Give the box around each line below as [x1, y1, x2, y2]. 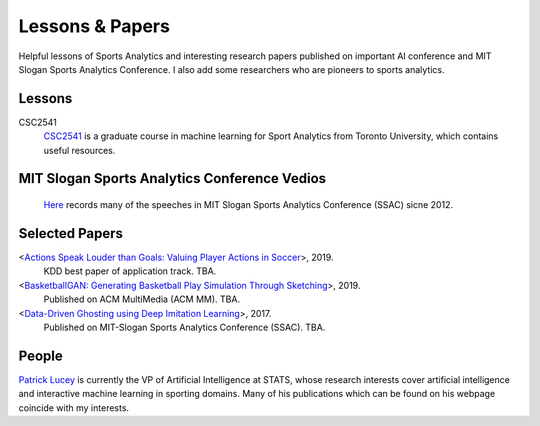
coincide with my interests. [18, 401, 130, 414]
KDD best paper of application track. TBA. [43, 265, 217, 277]
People [18, 347, 64, 364]
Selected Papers [18, 225, 124, 242]
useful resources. [43, 144, 116, 156]
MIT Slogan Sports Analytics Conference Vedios [18, 170, 327, 187]
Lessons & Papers [18, 15, 170, 37]
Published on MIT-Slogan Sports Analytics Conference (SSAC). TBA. [43, 321, 326, 333]
